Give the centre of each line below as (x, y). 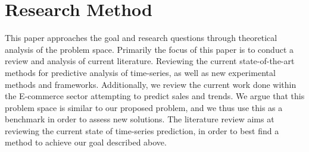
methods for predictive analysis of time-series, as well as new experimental (140, 72)
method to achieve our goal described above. (86, 142)
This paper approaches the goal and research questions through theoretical (141, 38)
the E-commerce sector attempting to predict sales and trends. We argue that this (155, 96)
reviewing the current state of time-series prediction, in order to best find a (142, 130)
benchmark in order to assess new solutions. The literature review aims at (140, 119)
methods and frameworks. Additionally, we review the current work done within (151, 84)
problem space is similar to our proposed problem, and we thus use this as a (144, 107)
